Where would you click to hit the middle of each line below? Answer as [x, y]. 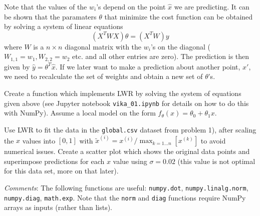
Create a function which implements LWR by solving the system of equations [123, 93]
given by [17, 66]
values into [39, 140]
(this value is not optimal [216, 161]
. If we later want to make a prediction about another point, [148, 66]
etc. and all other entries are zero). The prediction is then [161, 56]
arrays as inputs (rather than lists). [58, 207]
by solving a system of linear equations [64, 26]
